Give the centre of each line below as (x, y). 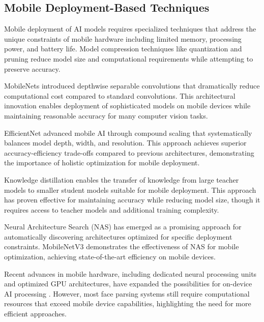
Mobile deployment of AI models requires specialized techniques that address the (130, 29)
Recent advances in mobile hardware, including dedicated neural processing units (130, 273)
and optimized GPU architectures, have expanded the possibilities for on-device (128, 284)
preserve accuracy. (32, 68)
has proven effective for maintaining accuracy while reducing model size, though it (132, 200)
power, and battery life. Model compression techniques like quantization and (123, 49)
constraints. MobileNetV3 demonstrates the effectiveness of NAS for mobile (122, 246)
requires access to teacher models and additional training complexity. (112, 209)
